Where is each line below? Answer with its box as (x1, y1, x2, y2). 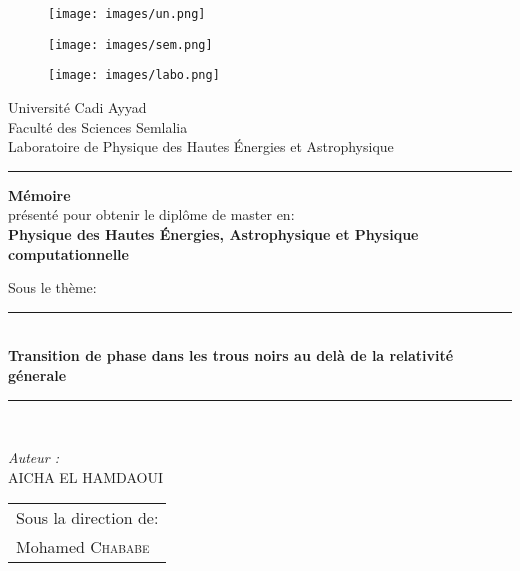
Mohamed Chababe (16, 535, 150, 559)
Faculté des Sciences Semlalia (8, 116, 188, 137)
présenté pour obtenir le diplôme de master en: (8, 204, 295, 225)
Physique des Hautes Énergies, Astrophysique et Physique (8, 223, 419, 244)
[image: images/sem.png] (48, 37, 213, 52)
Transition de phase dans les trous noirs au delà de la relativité (8, 345, 454, 366)
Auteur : (8, 447, 60, 468)
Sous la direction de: (16, 506, 159, 530)
